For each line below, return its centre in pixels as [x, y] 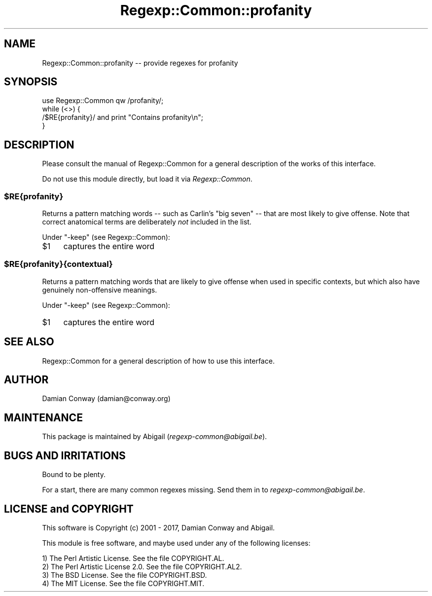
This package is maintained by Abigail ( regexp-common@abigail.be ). [155, 437]
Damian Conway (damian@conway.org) [106, 399]
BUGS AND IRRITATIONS [65, 455]
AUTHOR [26, 380]
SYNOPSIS [31, 82]
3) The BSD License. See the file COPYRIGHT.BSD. [125, 575]
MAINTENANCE [43, 417]
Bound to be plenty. [74, 475]
